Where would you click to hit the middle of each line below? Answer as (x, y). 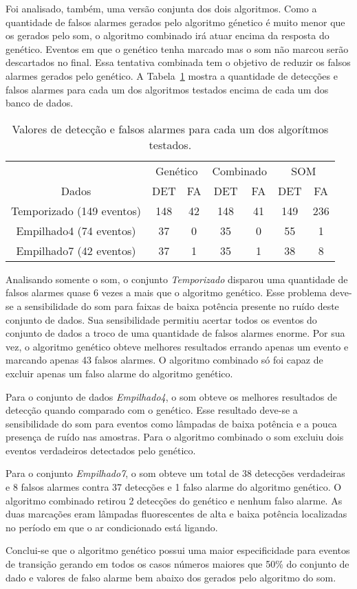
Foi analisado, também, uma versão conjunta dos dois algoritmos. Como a (161, 8)
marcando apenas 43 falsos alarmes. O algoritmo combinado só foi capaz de (164, 360)
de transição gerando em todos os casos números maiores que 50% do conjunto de (177, 564)
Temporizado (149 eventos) (76, 210)
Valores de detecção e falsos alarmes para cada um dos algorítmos (170, 129)
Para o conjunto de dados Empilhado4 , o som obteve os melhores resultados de (171, 396)
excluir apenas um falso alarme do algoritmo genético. (119, 373)
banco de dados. (40, 103)
